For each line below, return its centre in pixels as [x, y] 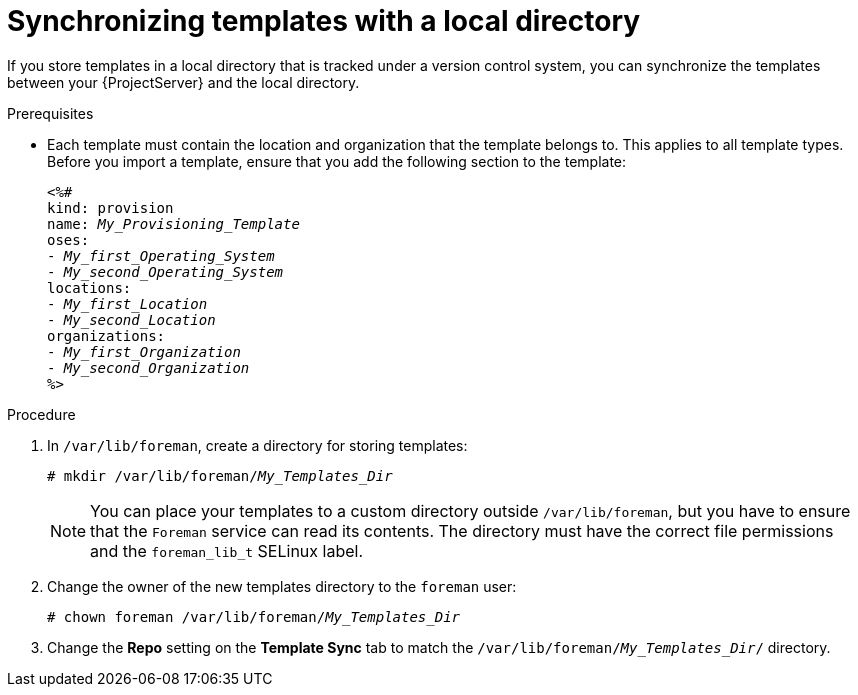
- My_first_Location [127, 303]
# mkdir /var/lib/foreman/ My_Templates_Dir [220, 475]
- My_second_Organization [148, 367]
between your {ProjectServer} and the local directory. [183, 82]
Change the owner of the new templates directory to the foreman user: [282, 586]
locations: [89, 287]
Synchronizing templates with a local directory [324, 21]
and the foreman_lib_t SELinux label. [226, 550]
